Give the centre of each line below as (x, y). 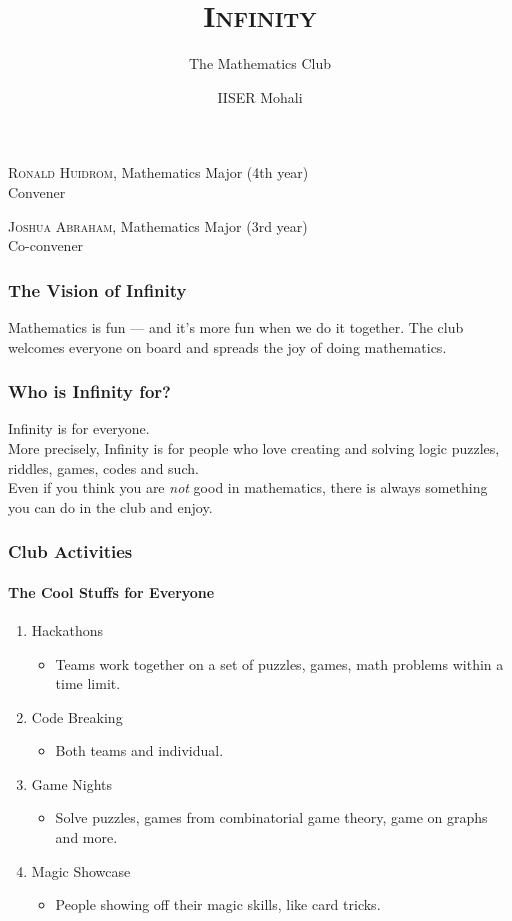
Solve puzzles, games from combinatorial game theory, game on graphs (271, 817)
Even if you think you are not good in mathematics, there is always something (248, 487)
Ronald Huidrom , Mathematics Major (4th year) (158, 172)
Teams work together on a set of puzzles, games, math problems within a (279, 663)
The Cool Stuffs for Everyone (111, 591)
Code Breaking (77, 716)
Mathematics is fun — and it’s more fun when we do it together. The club (236, 326)
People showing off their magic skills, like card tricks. (218, 904)
